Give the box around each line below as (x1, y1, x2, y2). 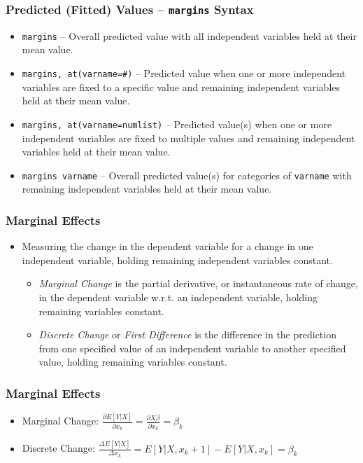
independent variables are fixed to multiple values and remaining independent (22, 130, 355, 145)
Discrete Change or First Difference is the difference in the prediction (38, 327, 336, 342)
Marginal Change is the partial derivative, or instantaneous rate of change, (38, 276, 358, 291)
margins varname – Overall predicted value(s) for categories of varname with (22, 167, 352, 182)
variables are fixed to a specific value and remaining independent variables (22, 79, 341, 94)
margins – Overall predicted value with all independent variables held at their (22, 28, 357, 43)
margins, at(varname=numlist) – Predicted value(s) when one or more (22, 116, 332, 131)
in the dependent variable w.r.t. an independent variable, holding (38, 289, 318, 304)
